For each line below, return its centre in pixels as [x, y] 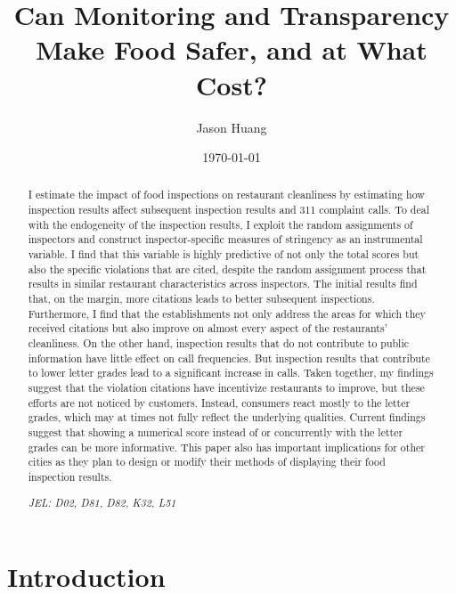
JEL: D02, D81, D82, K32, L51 [102, 502]
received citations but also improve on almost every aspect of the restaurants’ [208, 328]
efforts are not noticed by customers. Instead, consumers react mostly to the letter [219, 402]
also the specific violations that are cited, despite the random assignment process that [227, 269]
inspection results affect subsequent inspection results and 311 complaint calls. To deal [228, 210]
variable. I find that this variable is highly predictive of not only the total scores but [224, 254]
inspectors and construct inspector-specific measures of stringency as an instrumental [225, 239]
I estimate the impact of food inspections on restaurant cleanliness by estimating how [226, 195]
